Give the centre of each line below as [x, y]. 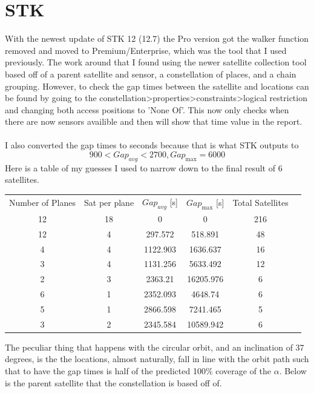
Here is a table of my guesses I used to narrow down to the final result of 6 [144, 167]
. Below [293, 371]
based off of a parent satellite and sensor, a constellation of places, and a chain [151, 74]
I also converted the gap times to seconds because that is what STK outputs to [152, 145]
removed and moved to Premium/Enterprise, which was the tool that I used [146, 50]
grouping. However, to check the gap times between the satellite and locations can [157, 86]
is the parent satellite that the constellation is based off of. [113, 382]
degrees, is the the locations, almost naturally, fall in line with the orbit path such [157, 359]
